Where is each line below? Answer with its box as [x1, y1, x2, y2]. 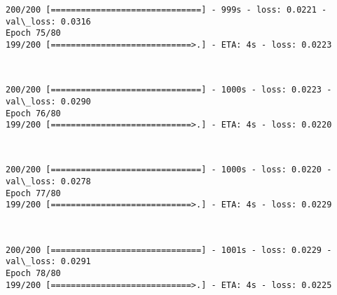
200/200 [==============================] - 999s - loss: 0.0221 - [6, 5, 327, 15]
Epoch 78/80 [6, 268, 61, 278]
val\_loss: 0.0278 [6, 177, 91, 187]
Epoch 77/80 [6, 188, 61, 198]
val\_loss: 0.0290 [6, 96, 91, 107]
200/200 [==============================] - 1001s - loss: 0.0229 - [6, 245, 332, 255]
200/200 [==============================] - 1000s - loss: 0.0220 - [6, 165, 332, 175]
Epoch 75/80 [6, 28, 61, 39]
